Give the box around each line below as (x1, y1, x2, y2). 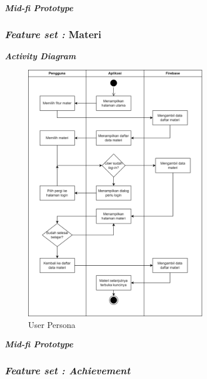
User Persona (28, 318, 76, 330)
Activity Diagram (5, 49, 76, 62)
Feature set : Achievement (5, 363, 130, 377)
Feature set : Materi (5, 26, 101, 41)
